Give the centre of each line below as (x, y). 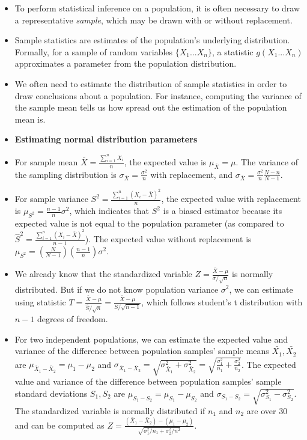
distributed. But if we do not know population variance (117, 289)
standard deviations (51, 393)
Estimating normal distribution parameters (106, 139)
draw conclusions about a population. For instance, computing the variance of (158, 95)
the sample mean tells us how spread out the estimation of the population (151, 107)
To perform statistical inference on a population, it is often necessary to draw (157, 8)
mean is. (30, 119)
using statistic (40, 301)
